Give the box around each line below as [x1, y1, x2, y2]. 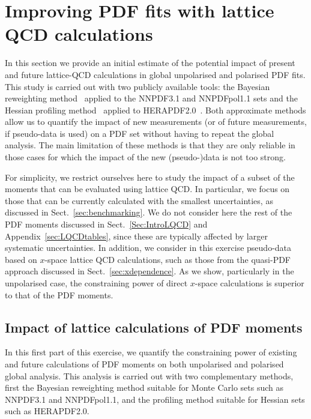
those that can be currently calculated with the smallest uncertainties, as [5, 194, 273, 206]
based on [5, 253, 37, 265]
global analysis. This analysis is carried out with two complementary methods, [5, 369, 294, 382]
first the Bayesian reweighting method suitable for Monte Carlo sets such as [5, 381, 284, 394]
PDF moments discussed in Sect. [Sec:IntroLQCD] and [5, 218, 208, 231]
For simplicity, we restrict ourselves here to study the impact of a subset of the [5, 170, 295, 183]
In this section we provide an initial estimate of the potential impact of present [5, 56, 295, 69]
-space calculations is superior [195, 277, 304, 289]
